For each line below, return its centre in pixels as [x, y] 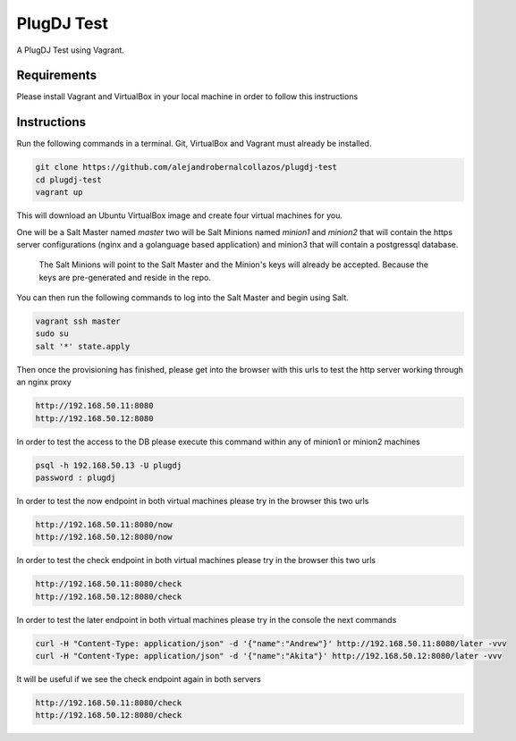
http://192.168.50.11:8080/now [104, 524]
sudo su [52, 334]
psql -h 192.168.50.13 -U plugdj [109, 465]
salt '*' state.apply [83, 346]
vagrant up [59, 193]
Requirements [57, 76]
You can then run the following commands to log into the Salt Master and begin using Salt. [182, 298]
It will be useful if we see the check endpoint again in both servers [139, 679]
